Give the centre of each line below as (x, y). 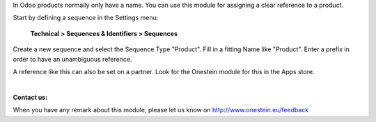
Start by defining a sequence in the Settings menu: (86, 18)
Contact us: (30, 97)
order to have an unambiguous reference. (72, 59)
